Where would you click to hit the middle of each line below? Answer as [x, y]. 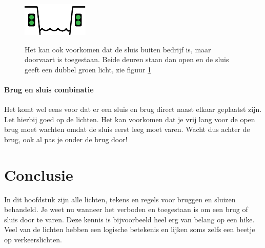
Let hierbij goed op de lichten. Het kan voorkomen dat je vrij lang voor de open [130, 119]
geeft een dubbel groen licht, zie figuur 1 [88, 69]
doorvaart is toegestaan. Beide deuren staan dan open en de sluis [127, 59]
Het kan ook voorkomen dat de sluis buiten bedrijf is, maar [118, 49]
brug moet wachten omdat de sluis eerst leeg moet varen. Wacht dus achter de [127, 129]
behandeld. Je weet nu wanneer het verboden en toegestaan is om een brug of [126, 209]
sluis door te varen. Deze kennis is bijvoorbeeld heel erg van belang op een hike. [129, 219]
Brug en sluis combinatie [49, 89]
